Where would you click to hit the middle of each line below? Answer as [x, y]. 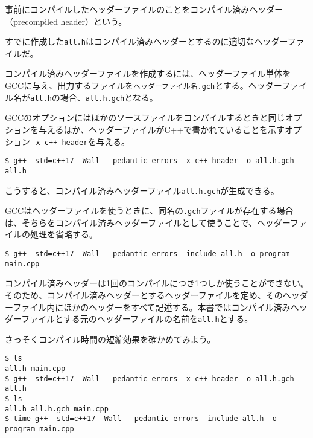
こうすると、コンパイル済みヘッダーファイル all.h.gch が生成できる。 [142, 190]
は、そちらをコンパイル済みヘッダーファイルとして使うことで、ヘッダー [147, 222]
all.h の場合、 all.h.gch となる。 [94, 97]
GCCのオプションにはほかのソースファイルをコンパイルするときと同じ [145, 118]
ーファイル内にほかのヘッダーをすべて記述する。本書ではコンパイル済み [148, 307]
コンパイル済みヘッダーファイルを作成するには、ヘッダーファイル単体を [148, 73]
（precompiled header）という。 [66, 21]
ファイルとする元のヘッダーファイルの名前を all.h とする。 [137, 319]
